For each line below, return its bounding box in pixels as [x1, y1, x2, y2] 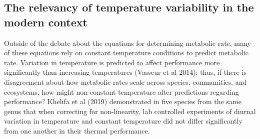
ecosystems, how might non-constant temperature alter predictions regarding [4, 86, 239, 97]
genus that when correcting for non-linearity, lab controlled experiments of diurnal [4, 106, 256, 116]
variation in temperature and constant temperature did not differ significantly [4, 116, 242, 126]
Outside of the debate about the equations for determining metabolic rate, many [4, 37, 251, 48]
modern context [4, 14, 87, 29]
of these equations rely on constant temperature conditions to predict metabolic [4, 47, 248, 58]
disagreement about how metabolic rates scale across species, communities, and [4, 76, 247, 87]
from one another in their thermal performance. [4, 125, 150, 136]
